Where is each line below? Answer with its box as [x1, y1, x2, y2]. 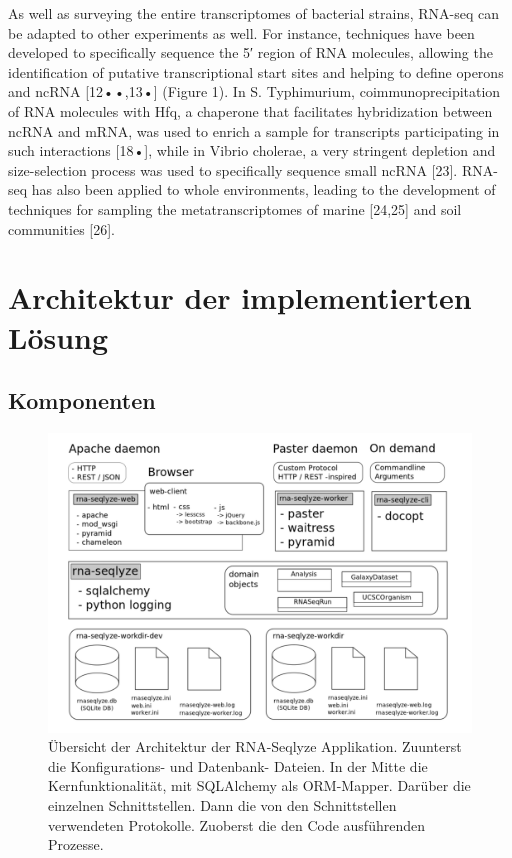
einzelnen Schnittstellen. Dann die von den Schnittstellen [48, 795, 397, 816]
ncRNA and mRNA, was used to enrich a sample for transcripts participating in [8, 120, 500, 141]
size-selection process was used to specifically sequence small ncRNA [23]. [8, 159, 458, 180]
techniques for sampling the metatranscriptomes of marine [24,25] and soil [8, 198, 462, 219]
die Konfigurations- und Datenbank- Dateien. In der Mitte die [48, 755, 428, 776]
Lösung [8, 316, 109, 357]
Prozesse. [48, 834, 104, 855]
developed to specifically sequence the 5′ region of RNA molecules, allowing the [8, 42, 493, 63]
